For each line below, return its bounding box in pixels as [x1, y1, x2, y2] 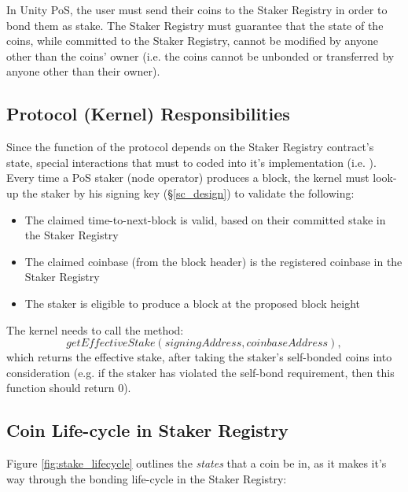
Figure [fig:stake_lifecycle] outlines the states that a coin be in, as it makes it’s [6, 455, 387, 472]
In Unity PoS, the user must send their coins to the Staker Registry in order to [6, 2, 388, 17]
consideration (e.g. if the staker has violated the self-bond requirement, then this [6, 364, 395, 380]
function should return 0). [6, 379, 131, 396]
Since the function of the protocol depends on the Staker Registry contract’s [6, 139, 374, 155]
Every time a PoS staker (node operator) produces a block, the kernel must [6, 169, 369, 186]
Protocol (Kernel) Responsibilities [6, 102, 290, 126]
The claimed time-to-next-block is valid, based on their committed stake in [24, 211, 386, 228]
